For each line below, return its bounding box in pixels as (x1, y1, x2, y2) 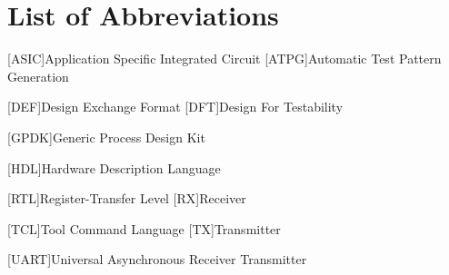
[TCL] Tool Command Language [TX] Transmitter (7, 219, 281, 238)
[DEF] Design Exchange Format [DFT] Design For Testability (7, 97, 344, 116)
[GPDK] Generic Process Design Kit (7, 127, 205, 146)
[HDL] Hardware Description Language (7, 158, 221, 177)
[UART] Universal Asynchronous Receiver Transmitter (7, 250, 307, 269)
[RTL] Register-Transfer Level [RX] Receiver (7, 189, 246, 208)
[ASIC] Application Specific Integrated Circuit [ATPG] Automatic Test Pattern (7, 49, 442, 68)
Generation (7, 66, 69, 85)
